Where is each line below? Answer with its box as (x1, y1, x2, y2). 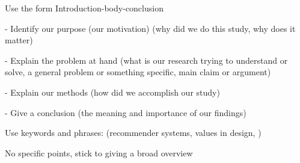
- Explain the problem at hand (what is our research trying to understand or (5, 54, 288, 66)
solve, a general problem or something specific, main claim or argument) (5, 66, 271, 78)
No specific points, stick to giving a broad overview (5, 146, 193, 159)
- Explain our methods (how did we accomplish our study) (5, 85, 220, 98)
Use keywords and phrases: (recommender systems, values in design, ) (5, 126, 262, 139)
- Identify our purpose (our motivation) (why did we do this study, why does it (5, 22, 296, 34)
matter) (5, 34, 33, 46)
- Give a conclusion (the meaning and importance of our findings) (5, 106, 246, 118)
